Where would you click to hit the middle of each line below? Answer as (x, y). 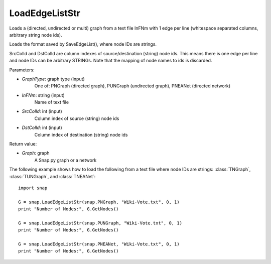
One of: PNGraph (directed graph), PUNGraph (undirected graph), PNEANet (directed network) (132, 86)
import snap (33, 188)
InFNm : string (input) (43, 95)
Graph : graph (36, 153)
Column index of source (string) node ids (77, 118)
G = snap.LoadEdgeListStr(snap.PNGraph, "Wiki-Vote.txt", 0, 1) (99, 202)
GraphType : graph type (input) (53, 79)
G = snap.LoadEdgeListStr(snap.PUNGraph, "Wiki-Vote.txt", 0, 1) (100, 223)
